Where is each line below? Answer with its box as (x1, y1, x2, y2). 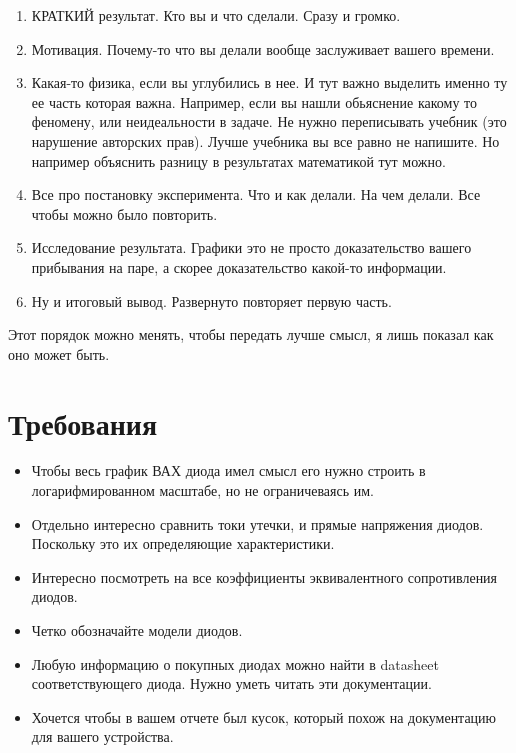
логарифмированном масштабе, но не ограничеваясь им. (31, 480, 375, 501)
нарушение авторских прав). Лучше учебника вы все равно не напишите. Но (31, 130, 500, 151)
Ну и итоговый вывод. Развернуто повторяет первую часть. (31, 290, 392, 311)
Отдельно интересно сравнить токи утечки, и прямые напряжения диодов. (31, 513, 484, 534)
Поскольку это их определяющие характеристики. (31, 533, 335, 554)
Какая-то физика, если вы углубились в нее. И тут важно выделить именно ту (31, 72, 508, 93)
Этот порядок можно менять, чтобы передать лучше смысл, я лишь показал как (8, 324, 494, 345)
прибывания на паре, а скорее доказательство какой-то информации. (31, 256, 447, 277)
